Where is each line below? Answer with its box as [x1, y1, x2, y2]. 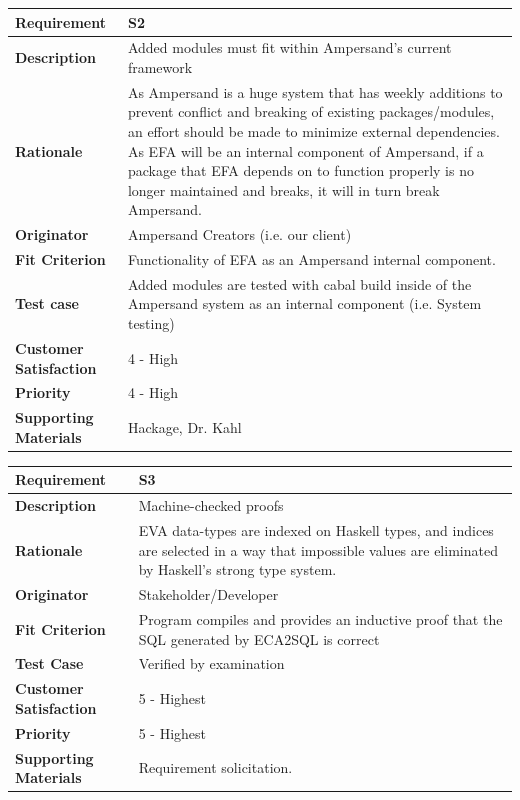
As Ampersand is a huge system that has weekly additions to [127, 81, 503, 102]
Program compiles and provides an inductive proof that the [138, 608, 503, 629]
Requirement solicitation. [138, 757, 293, 778]
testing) [127, 313, 175, 334]
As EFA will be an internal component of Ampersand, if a [127, 140, 484, 161]
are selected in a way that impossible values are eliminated [138, 539, 498, 560]
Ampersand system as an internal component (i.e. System [127, 293, 482, 314]
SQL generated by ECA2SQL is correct [138, 628, 380, 649]
